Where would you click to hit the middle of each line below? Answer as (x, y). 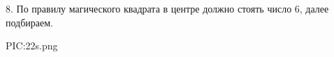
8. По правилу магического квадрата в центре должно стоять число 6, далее (167, 8)
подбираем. (30, 22)
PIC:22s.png (32, 46)
